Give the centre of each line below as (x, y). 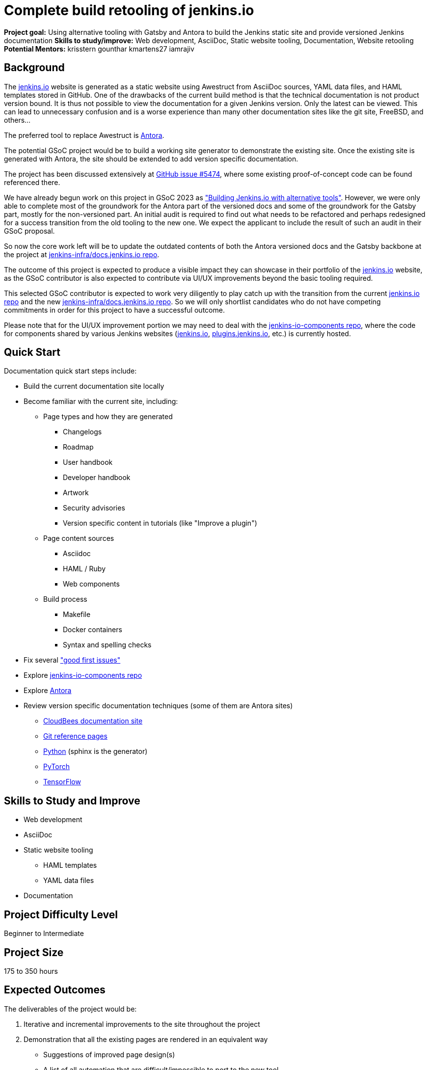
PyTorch (56, 767)
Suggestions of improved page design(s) (109, 1054)
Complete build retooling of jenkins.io (129, 10)
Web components (91, 584)
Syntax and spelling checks (107, 645)
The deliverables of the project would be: (70, 1009)
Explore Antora (48, 691)
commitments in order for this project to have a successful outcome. (114, 310)
